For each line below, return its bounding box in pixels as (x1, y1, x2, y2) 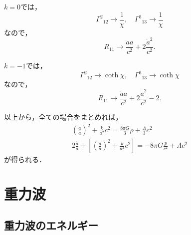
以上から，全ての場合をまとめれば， (4, 111, 123, 122)
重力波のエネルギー (4, 218, 98, 233)
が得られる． (4, 154, 46, 165)
